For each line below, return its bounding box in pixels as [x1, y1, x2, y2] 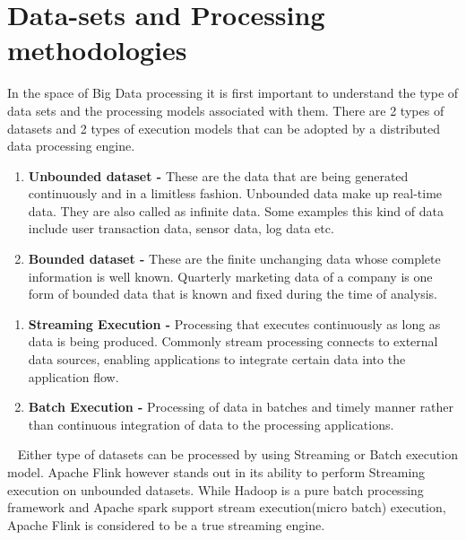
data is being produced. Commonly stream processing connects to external [28, 332, 438, 351]
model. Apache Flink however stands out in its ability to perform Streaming [7, 463, 426, 481]
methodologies [7, 31, 187, 68]
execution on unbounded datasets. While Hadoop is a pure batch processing [7, 480, 424, 499]
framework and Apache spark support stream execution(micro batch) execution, [7, 498, 446, 517]
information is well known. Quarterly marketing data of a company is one [28, 266, 433, 285]
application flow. [28, 367, 119, 386]
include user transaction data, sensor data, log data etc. [28, 219, 334, 238]
